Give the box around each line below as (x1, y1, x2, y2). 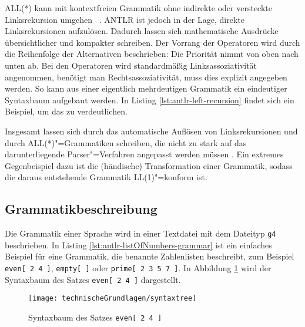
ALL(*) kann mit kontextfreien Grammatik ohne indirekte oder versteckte (5, 2, 272, 14)
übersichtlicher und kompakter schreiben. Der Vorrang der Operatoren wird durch (5, 36, 300, 48)
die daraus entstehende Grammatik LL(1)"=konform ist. (5, 171, 207, 183)
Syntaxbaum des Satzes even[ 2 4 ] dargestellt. (5, 273, 181, 285)
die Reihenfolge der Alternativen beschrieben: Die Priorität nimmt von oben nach (5, 48, 299, 60)
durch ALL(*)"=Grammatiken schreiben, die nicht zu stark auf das (5, 136, 247, 149)
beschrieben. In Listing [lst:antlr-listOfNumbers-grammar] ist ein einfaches (5, 238, 272, 251)
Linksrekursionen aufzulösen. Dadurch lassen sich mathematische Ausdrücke (5, 25, 279, 37)
